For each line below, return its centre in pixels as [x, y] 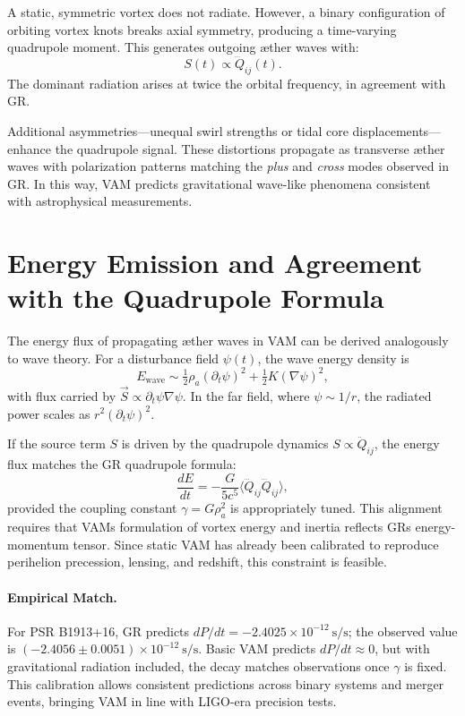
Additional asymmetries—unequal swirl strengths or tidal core [178, 130]
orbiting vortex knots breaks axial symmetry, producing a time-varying [202, 29]
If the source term [56, 443]
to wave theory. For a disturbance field [113, 358]
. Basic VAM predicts [257, 648]
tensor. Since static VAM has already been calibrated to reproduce [256, 544]
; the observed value [403, 631]
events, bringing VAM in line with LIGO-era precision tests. [172, 701]
